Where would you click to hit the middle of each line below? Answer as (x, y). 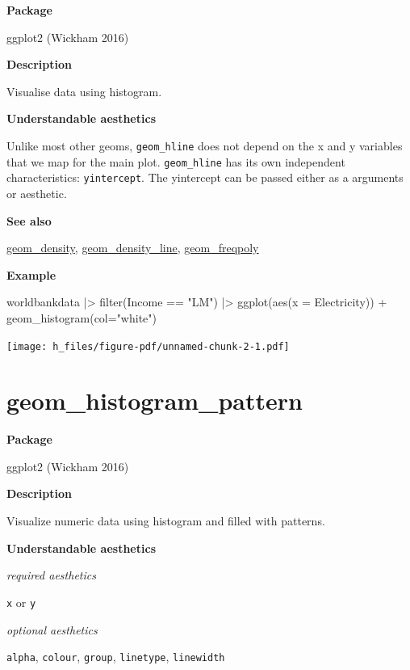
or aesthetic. (37, 193)
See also (29, 220)
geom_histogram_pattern (155, 400)
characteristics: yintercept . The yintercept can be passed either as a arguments (205, 177)
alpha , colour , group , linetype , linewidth (116, 657)
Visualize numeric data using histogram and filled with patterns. (166, 521)
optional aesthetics (52, 629)
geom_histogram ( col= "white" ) (82, 317)
